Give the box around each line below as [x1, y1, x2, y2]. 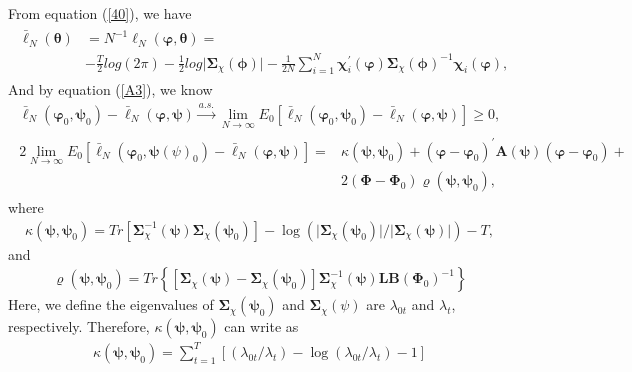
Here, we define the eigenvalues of [8, 294, 214, 315]
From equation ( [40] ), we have [8, 3, 192, 23]
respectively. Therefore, [8, 316, 150, 337]
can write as [224, 316, 299, 337]
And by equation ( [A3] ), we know [8, 79, 213, 100]
